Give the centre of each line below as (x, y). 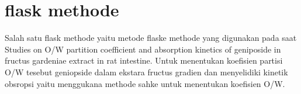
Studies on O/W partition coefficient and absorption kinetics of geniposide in (143, 49)
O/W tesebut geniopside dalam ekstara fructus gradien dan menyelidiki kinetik (146, 72)
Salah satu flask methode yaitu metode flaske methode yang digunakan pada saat (151, 38)
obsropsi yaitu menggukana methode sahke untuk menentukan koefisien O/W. (145, 83)
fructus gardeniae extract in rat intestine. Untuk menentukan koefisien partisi (144, 60)
